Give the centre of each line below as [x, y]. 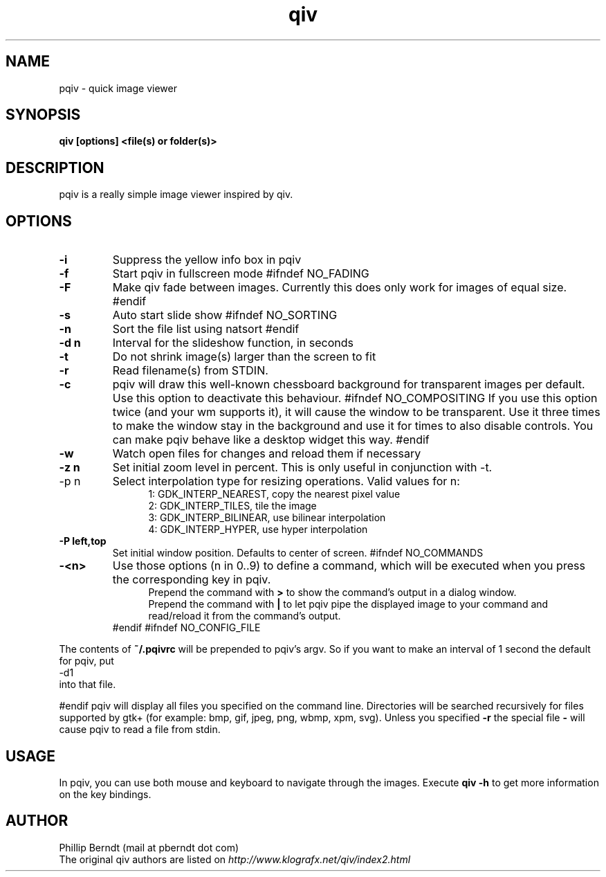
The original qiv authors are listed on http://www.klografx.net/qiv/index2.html [235, 859]
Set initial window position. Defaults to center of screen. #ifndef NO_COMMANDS [298, 553]
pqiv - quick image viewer [118, 88]
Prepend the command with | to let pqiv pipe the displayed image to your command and [348, 604]
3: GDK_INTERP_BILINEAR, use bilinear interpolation [267, 518]
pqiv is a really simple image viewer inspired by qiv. [176, 195]
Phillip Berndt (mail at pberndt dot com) [149, 847]
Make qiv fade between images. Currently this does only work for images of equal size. [340, 288]
